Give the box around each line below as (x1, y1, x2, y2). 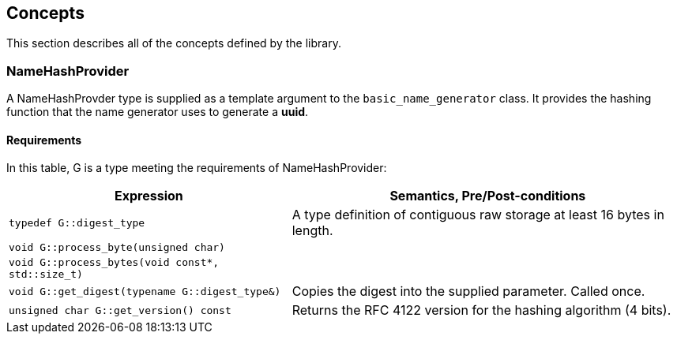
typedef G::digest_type (9, 216, 145, 229)
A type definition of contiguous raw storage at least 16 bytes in (291, 207, 664, 223)
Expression (114, 188, 183, 204)
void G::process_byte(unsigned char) (9, 241, 225, 254)
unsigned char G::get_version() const (9, 304, 231, 316)
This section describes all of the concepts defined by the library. (6, 36, 341, 50)
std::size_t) (9, 268, 83, 281)
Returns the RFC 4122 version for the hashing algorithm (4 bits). (291, 302, 671, 319)
